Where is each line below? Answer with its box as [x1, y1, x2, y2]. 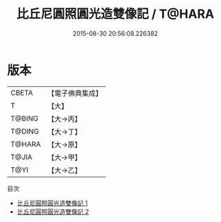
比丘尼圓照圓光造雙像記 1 [16, 199, 88, 207]
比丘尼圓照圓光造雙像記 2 [16, 207, 89, 216]
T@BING [10, 114, 39, 123]
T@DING [10, 126, 39, 136]
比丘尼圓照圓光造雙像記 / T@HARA [16, 6, 215, 22]
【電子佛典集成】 [47, 88, 103, 98]
